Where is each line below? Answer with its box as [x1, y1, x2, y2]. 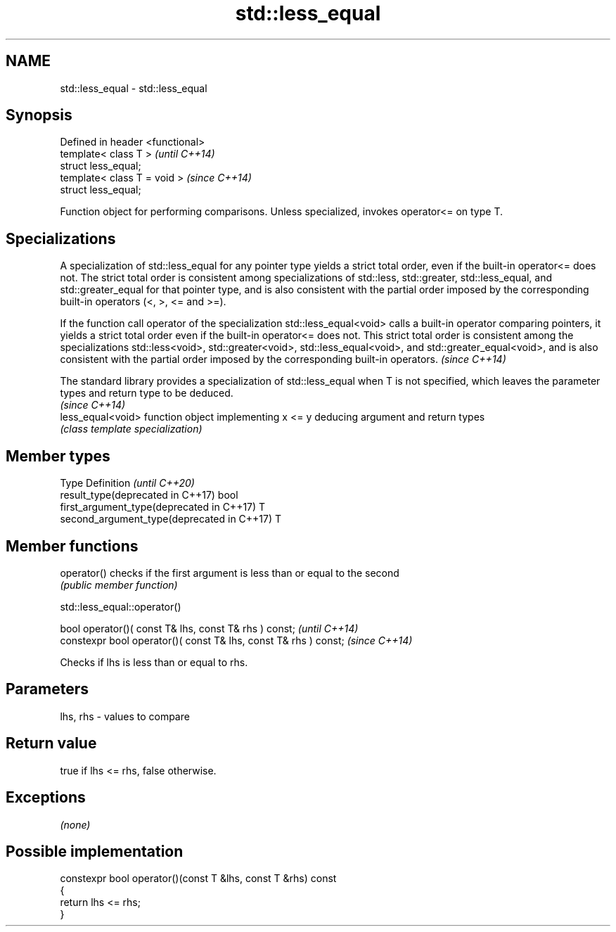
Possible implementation [6, 842, 184, 860]
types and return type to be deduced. [60, 387, 233, 400]
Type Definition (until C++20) [60, 477, 195, 490]
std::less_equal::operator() [60, 600, 181, 613]
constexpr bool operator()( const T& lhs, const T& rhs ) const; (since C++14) [60, 634, 413, 646]
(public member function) [60, 578, 178, 591]
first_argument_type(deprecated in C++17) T [60, 501, 266, 513]
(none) [60, 818, 91, 831]
